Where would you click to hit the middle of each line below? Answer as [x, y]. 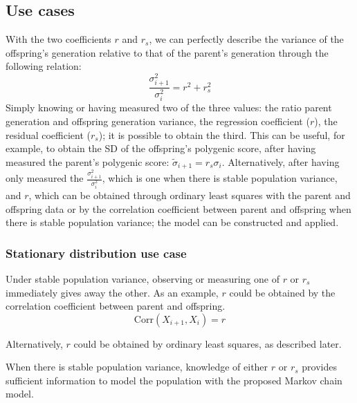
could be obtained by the [282, 292]
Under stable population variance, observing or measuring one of [143, 278]
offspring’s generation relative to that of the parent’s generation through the [167, 52]
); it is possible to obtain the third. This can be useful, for [222, 134]
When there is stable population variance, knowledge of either [137, 367]
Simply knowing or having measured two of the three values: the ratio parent [169, 107]
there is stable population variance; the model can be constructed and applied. [172, 222]
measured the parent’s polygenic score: [88, 161]
